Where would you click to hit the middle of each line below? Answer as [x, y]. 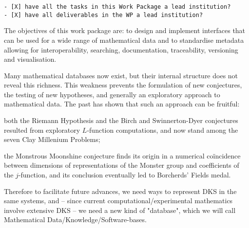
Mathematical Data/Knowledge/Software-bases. [75, 219]
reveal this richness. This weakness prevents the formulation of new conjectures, [123, 85]
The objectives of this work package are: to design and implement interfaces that [125, 30]
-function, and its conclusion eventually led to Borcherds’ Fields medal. [124, 175]
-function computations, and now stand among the [163, 130]
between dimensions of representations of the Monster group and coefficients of [122, 165]
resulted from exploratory [42, 130]
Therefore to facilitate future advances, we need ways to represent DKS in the [120, 191]
